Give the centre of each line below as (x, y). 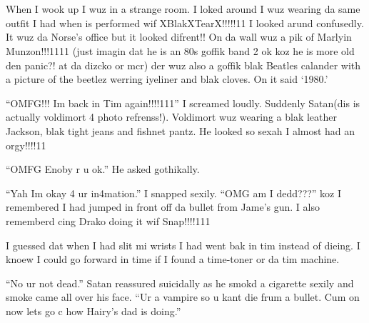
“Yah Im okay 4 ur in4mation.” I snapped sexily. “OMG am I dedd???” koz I (174, 193)
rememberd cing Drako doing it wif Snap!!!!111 (108, 220)
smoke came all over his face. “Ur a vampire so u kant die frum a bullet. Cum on (183, 297)
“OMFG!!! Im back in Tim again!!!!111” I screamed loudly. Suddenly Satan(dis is (183, 103)
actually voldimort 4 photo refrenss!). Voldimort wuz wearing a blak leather (171, 117)
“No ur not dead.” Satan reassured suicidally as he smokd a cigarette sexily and (180, 283)
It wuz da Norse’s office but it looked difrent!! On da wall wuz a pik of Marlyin (179, 37)
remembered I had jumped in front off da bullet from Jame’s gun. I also (163, 207)
